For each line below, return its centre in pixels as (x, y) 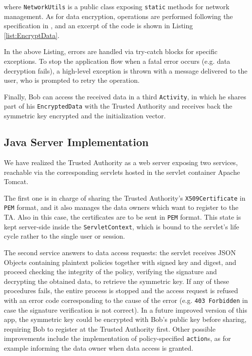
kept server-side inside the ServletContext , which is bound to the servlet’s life (122, 226)
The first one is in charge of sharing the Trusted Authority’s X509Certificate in (125, 197)
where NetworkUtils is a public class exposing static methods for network (117, 6)
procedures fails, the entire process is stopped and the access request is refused (121, 290)
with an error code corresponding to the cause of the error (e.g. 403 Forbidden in (126, 300)
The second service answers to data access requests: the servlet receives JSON (120, 252)
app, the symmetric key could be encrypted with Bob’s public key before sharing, (125, 319)
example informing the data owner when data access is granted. (99, 347)
